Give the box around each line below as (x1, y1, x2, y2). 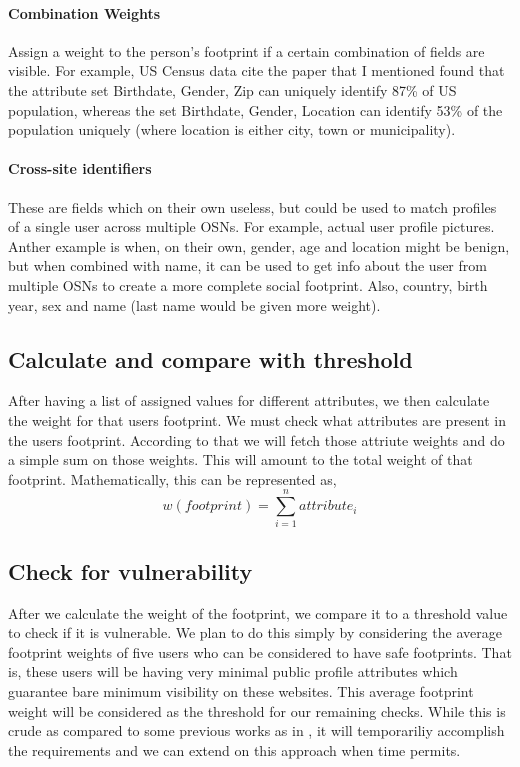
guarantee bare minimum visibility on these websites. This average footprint (8, 681, 474, 701)
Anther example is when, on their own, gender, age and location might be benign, (8, 235, 510, 256)
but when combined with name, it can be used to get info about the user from (8, 255, 487, 276)
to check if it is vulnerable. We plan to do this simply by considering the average (8, 622, 502, 643)
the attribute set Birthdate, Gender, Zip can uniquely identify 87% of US (8, 79, 457, 100)
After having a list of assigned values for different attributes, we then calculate (8, 390, 490, 411)
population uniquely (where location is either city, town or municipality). (8, 119, 456, 140)
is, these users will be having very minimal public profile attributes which (8, 661, 458, 682)
